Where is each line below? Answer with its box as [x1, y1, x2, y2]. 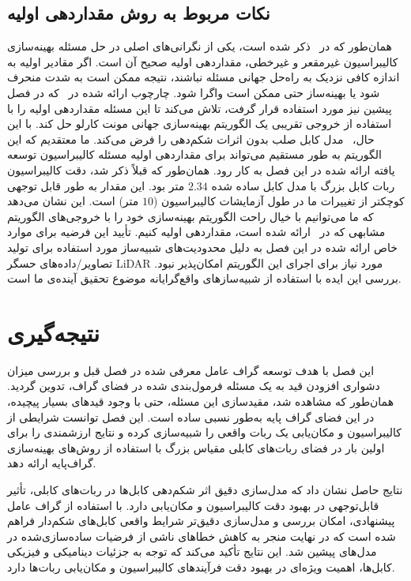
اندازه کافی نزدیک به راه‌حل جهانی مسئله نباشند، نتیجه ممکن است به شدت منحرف [7, 69, 400, 85]
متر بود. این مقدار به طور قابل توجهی [7, 177, 185, 193]
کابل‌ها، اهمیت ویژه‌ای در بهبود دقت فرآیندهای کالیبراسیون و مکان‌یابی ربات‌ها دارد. [7, 558, 395, 575]
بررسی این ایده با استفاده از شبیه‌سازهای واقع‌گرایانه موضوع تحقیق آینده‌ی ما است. [7, 270, 402, 287]
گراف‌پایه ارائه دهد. [7, 455, 96, 471]
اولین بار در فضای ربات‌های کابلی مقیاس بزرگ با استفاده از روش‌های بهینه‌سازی [7, 439, 385, 455]
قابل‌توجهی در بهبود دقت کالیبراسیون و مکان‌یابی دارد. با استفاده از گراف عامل [7, 497, 379, 513]
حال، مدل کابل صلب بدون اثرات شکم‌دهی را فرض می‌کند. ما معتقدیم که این [7, 130, 375, 147]
